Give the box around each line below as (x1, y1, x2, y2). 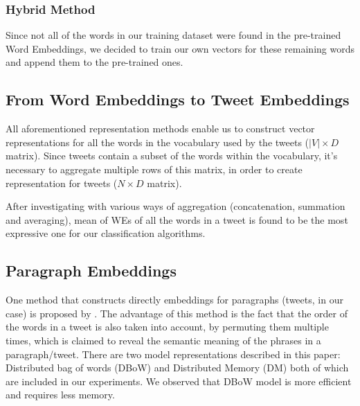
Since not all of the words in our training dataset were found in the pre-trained (6, 28, 341, 42)
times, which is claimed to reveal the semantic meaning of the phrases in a (6, 333, 321, 347)
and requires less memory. (6, 387, 115, 402)
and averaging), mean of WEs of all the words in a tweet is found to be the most (6, 212, 348, 227)
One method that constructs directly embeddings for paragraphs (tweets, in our (6, 292, 343, 307)
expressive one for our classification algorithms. (6, 226, 206, 240)
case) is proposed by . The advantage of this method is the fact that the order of (6, 306, 348, 320)
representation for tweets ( (6, 175, 118, 190)
